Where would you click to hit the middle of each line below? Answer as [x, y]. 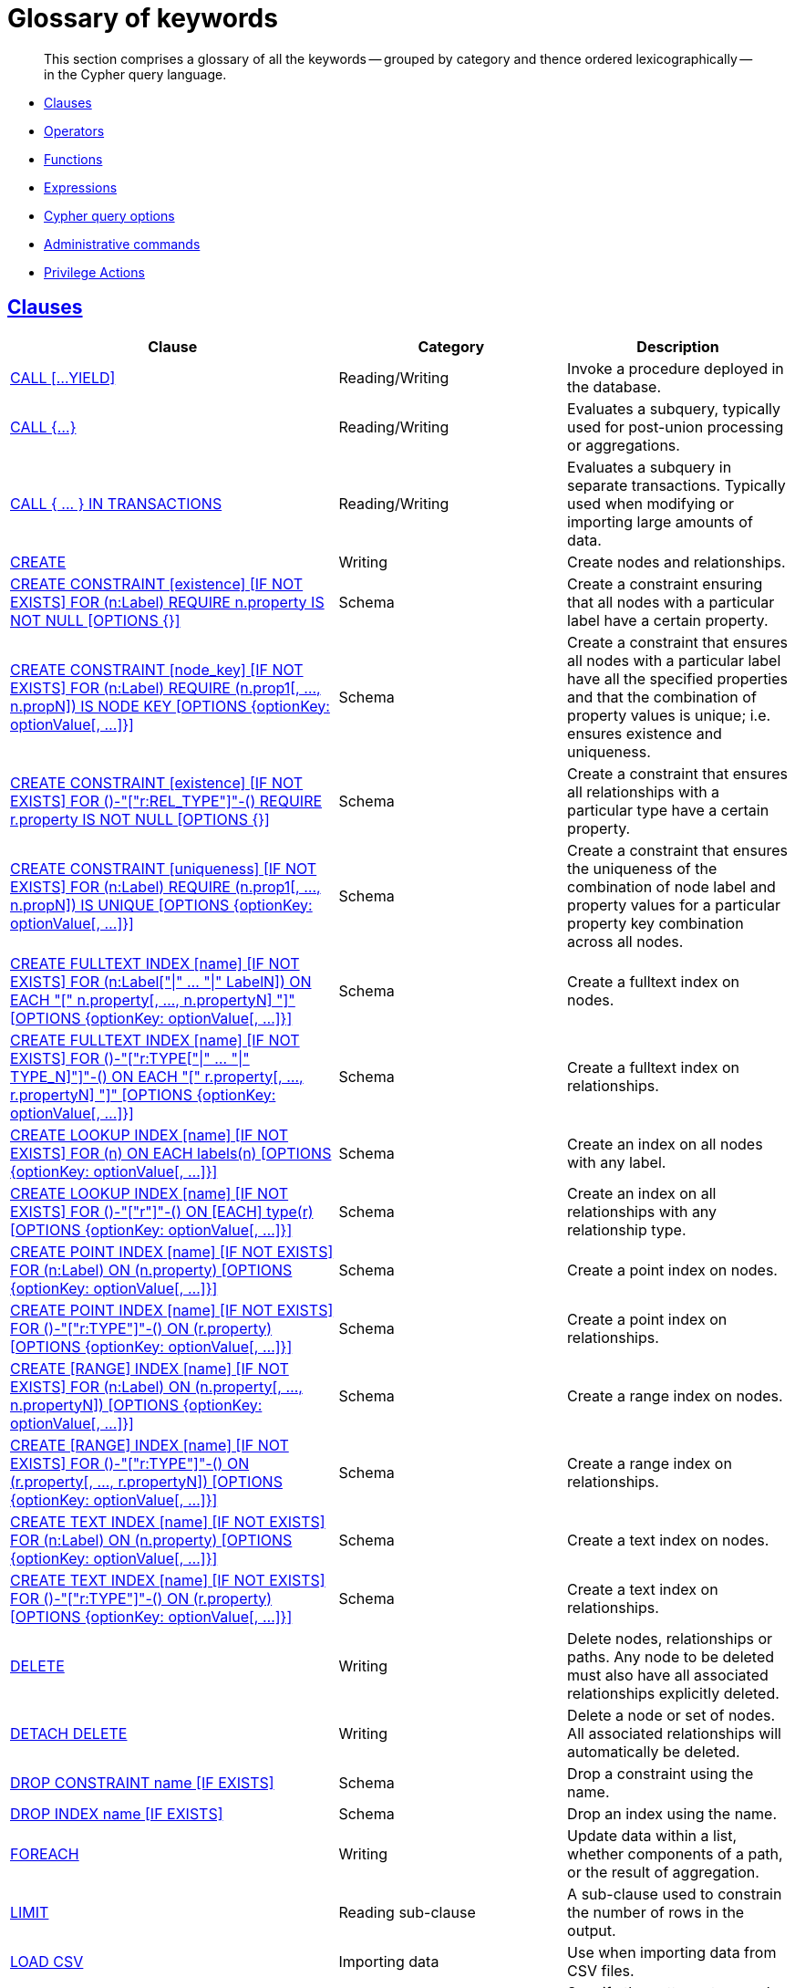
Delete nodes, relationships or [670, 1638]
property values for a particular [674, 905]
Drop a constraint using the [661, 1773]
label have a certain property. [668, 620]
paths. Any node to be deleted [671, 1656]
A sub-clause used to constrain [675, 1894]
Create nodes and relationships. [676, 562]
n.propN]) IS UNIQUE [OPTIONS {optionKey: [161, 905]
